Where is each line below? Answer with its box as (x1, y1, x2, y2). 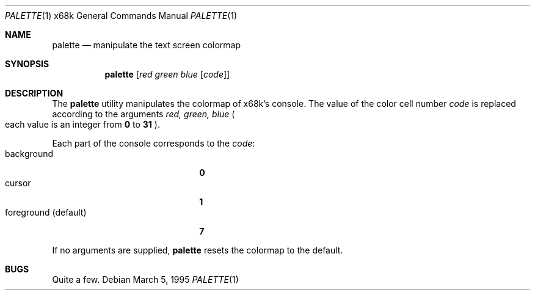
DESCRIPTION (5, 88, 64, 98)
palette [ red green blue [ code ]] (104, 69, 230, 79)
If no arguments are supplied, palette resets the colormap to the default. (52, 245, 343, 255)
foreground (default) (5, 207, 87, 217)
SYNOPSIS (5, 59, 49, 69)
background (5, 148, 54, 159)
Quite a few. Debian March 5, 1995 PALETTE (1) (52, 274, 239, 285)
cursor (5, 178, 31, 188)
